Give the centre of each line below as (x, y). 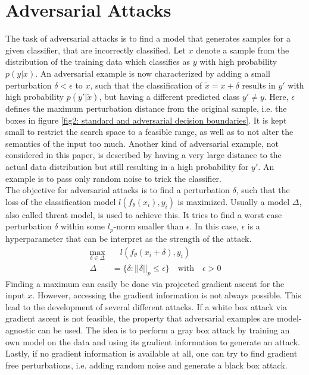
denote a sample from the (243, 50)
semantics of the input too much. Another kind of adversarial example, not (142, 143)
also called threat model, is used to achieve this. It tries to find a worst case (144, 214)
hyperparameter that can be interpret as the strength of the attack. (129, 238)
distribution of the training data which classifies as (98, 62)
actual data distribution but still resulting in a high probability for (127, 167)
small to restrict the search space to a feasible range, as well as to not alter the (149, 132)
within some (83, 226)
